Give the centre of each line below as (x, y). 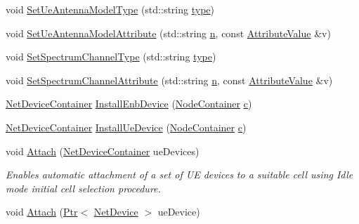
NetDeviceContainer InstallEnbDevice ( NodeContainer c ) (129, 104)
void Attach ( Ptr (42, 212)
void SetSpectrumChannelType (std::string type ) (111, 57)
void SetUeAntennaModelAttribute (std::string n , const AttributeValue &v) (168, 33)
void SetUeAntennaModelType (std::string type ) (110, 9)
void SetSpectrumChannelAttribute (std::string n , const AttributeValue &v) (169, 80)
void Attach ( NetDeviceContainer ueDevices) (103, 151)
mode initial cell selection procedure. (83, 188)
